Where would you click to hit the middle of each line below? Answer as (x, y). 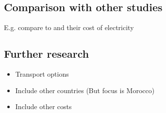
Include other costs (43, 106)
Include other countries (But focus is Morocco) (85, 90)
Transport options (42, 74)
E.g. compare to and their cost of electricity (69, 27)
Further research (47, 54)
